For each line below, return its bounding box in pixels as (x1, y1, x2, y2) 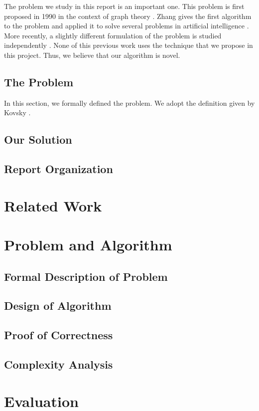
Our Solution (4, 132, 72, 147)
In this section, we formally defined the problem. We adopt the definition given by (4, 97, 255, 108)
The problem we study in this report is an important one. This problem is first (4, 1, 245, 11)
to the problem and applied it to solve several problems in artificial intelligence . (4, 20, 249, 31)
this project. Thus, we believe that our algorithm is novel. (4, 49, 180, 60)
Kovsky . (4, 107, 31, 118)
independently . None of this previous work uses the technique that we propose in (4, 40, 253, 50)
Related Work (4, 195, 102, 215)
